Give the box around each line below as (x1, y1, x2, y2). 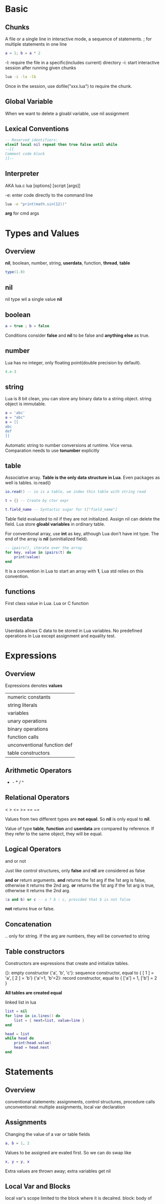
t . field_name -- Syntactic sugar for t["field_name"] (5, 507, 118, 512)
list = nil (5, 1009, 27, 1014)
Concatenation (5, 920, 52, 929)
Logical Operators (5, 845, 61, 853)
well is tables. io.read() (5, 480, 51, 486)
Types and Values (5, 227, 80, 239)
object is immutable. (5, 401, 46, 407)
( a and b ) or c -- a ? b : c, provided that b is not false (5, 897, 131, 902)
